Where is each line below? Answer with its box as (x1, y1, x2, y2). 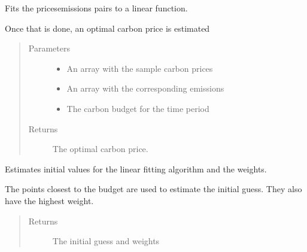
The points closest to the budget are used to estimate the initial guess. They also (5, 183, 302, 195)
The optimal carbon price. (52, 142, 148, 155)
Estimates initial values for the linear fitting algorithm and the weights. (5, 162, 267, 175)
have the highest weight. (5, 194, 94, 207)
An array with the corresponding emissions (66, 82, 224, 95)
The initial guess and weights (52, 235, 160, 247)
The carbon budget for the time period (66, 102, 209, 114)
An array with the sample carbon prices (66, 62, 213, 74)
